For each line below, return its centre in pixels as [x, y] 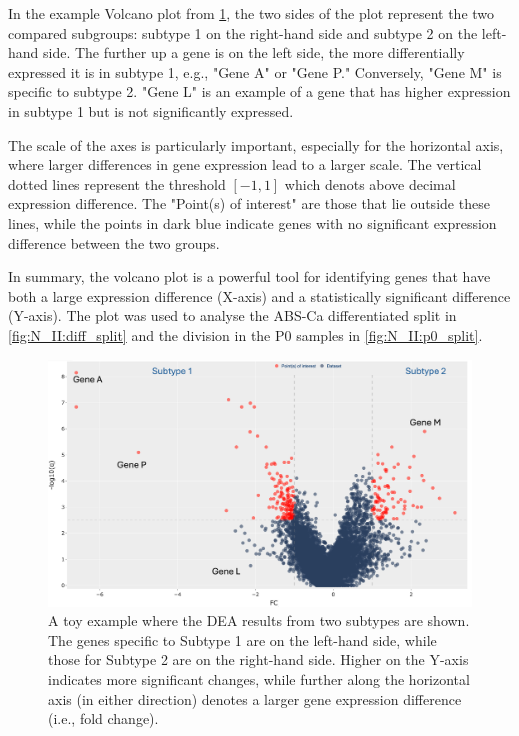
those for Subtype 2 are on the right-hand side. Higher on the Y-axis [258, 659]
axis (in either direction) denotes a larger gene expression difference [255, 698]
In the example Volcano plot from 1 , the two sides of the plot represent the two [251, 13]
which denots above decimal [370, 183]
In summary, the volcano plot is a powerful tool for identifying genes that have [249, 276]
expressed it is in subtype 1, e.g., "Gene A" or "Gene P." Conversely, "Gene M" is [255, 71]
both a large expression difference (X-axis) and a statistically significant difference [259, 295]
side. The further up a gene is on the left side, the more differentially [254, 52]
